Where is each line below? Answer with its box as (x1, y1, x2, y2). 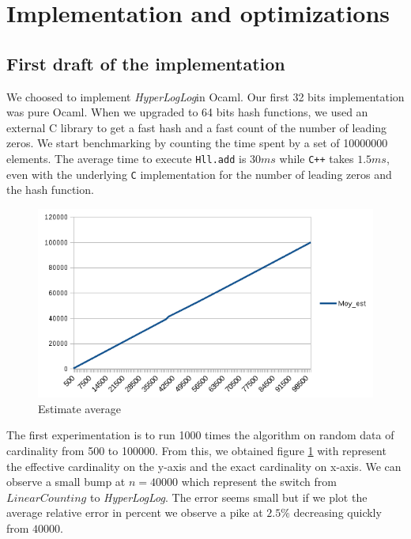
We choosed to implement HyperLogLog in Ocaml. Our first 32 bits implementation (6, 88, 405, 104)
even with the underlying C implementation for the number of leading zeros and (6, 165, 392, 182)
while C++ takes (279, 150, 354, 166)
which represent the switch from (181, 473, 337, 490)
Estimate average (38, 400, 121, 416)
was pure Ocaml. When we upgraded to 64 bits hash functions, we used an (6, 104, 368, 120)
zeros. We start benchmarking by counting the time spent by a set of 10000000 (6, 135, 388, 151)
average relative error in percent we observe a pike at (6, 504, 263, 521)
